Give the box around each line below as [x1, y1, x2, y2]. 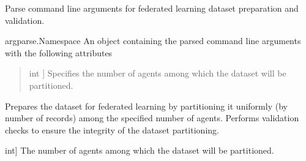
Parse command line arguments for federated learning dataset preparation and [5, 2, 299, 14]
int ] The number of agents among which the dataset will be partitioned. [5, 144, 274, 157]
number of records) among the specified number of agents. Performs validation [5, 111, 299, 124]
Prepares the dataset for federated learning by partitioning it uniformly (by [5, 99, 288, 112]
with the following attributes [5, 46, 113, 59]
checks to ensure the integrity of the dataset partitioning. [5, 123, 219, 136]
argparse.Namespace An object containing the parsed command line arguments [5, 34, 301, 47]
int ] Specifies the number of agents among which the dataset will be [29, 67, 286, 80]
